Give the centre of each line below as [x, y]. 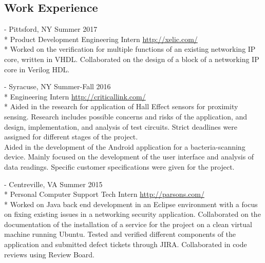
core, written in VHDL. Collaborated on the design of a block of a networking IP [132, 59]
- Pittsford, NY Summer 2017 [51, 29]
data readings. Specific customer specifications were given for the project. [119, 166]
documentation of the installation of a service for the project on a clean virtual [128, 224]
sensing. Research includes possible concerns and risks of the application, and [126, 116]
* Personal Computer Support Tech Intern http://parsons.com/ [104, 194]
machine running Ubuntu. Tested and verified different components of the [120, 234]
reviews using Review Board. [49, 254]
